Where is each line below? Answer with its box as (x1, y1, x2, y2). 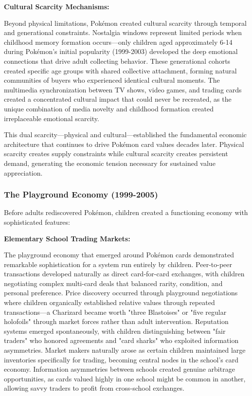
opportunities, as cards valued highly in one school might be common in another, (4, 373, 246, 383)
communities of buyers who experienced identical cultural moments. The (4, 75, 220, 85)
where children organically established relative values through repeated (4, 297, 215, 307)
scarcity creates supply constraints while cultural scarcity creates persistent (4, 148, 228, 159)
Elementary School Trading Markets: (4, 233, 130, 243)
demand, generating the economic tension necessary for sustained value (4, 158, 216, 168)
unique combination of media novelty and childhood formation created (4, 103, 214, 113)
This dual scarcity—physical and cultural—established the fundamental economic (4, 129, 247, 140)
